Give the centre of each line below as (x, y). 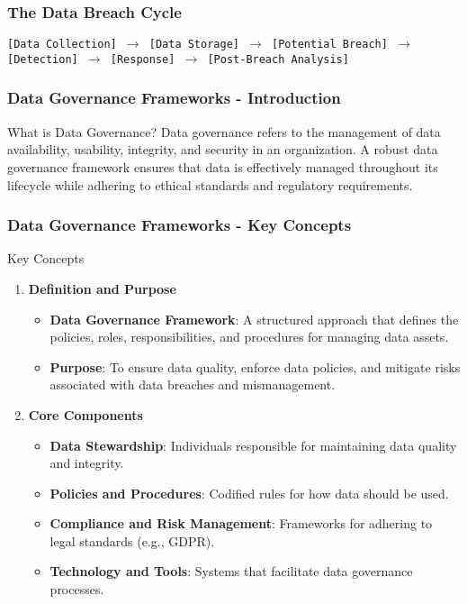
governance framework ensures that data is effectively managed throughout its (223, 166)
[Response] (143, 59)
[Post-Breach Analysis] (278, 59)
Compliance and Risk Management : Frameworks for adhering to (241, 523)
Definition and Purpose (102, 288)
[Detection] (43, 59)
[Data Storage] (194, 45)
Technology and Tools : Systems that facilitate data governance (231, 571)
